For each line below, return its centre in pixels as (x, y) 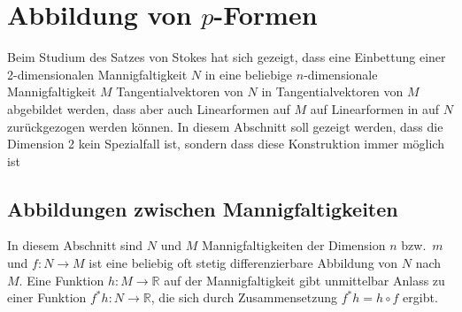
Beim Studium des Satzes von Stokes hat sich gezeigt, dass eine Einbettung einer (227, 57)
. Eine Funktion (62, 280)
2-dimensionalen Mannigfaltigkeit (97, 74)
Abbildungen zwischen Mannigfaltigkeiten (203, 208)
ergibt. (420, 297)
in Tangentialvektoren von (332, 91)
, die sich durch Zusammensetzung (244, 297)
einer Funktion (47, 297)
